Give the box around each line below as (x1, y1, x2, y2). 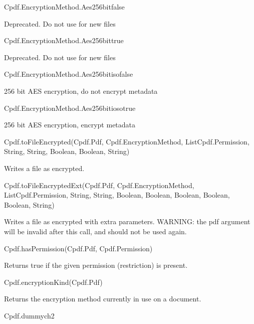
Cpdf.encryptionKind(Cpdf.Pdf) (4, 276, 103, 287)
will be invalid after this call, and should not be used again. (4, 226, 187, 236)
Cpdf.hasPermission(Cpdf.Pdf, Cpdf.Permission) (4, 243, 153, 253)
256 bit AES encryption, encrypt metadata (4, 119, 136, 130)
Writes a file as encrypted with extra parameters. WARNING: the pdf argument (4, 216, 250, 227)
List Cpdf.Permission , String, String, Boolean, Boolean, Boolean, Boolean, (4, 190, 230, 200)
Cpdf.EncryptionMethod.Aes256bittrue (4, 35, 124, 46)
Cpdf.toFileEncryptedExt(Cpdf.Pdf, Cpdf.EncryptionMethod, (4, 180, 194, 190)
